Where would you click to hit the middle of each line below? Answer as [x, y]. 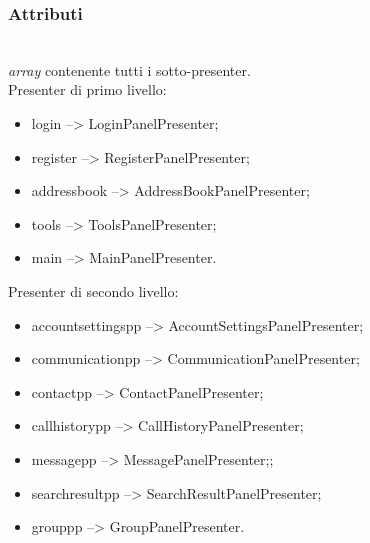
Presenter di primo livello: [87, 89]
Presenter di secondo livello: [93, 290]
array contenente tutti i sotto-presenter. [129, 69]
